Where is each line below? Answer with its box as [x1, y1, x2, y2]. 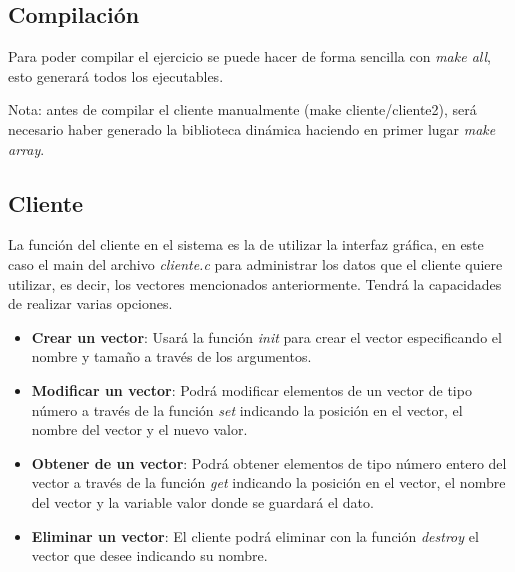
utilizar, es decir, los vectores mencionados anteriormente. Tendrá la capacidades [8, 273, 502, 294]
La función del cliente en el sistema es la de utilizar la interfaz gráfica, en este [8, 234, 484, 255]
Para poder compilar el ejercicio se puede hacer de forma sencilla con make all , [8, 46, 491, 67]
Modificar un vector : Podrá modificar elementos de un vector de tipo [31, 379, 472, 400]
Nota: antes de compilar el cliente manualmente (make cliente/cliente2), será [8, 99, 477, 120]
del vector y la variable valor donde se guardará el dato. [31, 491, 374, 512]
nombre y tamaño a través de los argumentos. [31, 346, 312, 367]
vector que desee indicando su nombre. [31, 545, 268, 566]
